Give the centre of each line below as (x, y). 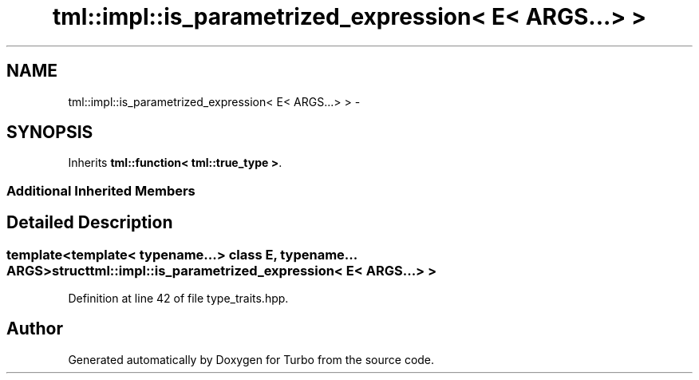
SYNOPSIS (50, 133)
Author (35, 329)
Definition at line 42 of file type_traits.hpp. (178, 299)
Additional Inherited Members (101, 190)
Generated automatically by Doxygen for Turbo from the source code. (251, 359)
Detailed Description (90, 223)
